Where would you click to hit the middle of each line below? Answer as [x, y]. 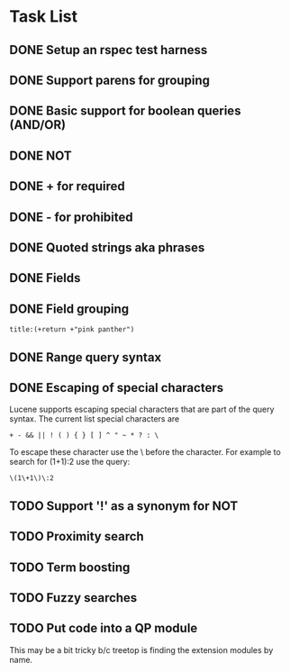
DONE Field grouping [69, 309]
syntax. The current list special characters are [95, 419]
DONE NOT [41, 155]
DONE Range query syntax [86, 357]
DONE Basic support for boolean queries [125, 111]
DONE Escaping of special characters [116, 388]
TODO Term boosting [70, 567]
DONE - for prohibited [71, 217]
